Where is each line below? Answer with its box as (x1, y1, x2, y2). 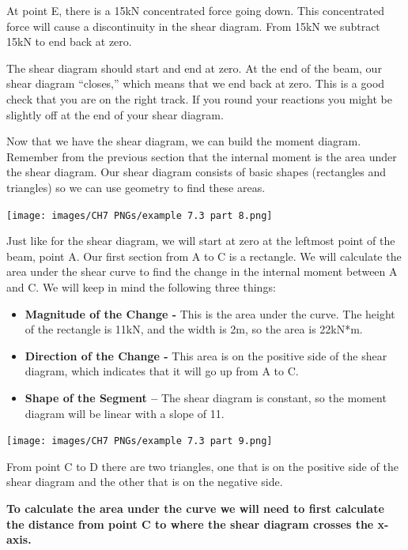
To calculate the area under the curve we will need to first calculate (6, 499, 384, 516)
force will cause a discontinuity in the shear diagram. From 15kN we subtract (6, 17, 380, 34)
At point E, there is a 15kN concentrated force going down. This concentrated (6, 2, 385, 18)
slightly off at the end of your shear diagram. (6, 106, 224, 122)
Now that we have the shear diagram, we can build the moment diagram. (6, 133, 361, 149)
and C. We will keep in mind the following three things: (6, 278, 276, 295)
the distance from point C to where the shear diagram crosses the (6, 515, 374, 532)
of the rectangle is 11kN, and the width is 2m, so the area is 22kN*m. (25, 321, 363, 337)
